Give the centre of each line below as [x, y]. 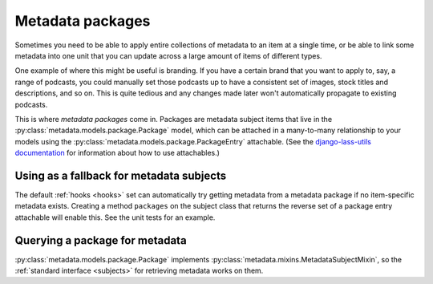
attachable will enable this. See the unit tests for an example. [115, 217]
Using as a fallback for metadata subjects [121, 175]
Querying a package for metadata [101, 240]
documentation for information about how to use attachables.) [117, 153]
